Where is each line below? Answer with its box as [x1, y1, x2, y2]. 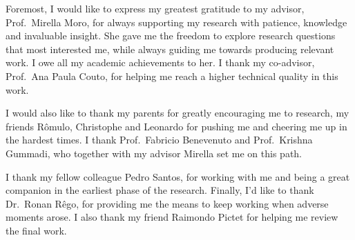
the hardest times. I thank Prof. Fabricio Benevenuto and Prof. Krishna [6, 132, 313, 147]
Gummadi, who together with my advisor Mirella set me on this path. [6, 146, 303, 160]
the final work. [6, 223, 67, 237]
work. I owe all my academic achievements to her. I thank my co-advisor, [6, 55, 315, 70]
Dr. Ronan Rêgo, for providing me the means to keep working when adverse [6, 196, 329, 210]
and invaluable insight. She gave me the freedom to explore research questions [6, 28, 336, 43]
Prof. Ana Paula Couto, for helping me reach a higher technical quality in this [6, 68, 338, 83]
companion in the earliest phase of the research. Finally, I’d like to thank [6, 183, 314, 197]
